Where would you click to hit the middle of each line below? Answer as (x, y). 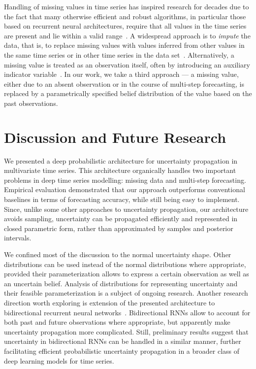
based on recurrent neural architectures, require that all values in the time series (125, 26)
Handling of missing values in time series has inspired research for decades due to (127, 6)
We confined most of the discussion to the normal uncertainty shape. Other (118, 254)
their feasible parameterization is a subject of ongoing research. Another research (126, 293)
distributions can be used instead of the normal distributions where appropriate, (125, 264)
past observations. (31, 103)
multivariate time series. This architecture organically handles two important (120, 170)
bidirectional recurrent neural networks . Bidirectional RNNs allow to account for (127, 312)
